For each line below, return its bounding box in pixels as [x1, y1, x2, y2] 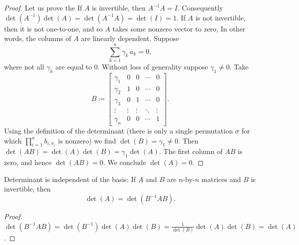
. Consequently [177, 2, 223, 12]
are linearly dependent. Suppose [81, 33, 179, 43]
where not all [4, 61, 45, 71]
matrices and [201, 173, 241, 184]
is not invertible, [195, 12, 246, 22]
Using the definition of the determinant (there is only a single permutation [4, 125, 233, 136]
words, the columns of [4, 33, 71, 43]
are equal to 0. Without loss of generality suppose [55, 61, 208, 71]
